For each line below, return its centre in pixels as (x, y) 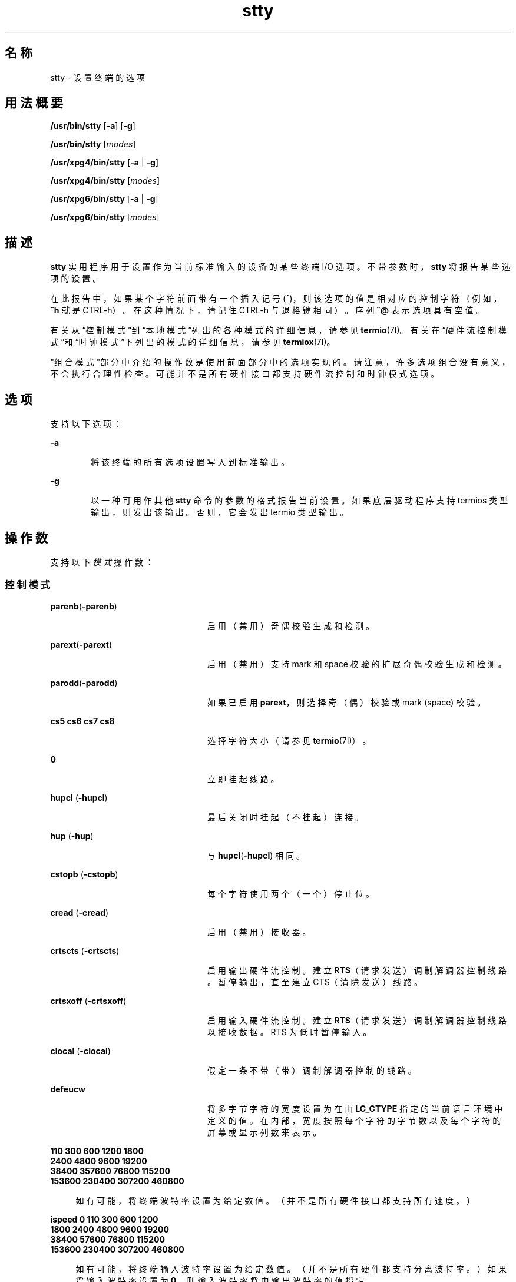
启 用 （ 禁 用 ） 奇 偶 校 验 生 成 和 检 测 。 (291, 625)
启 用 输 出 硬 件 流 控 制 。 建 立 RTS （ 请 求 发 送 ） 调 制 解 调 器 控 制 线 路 (357, 970)
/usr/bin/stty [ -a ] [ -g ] (93, 126)
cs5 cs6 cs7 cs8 (82, 721)
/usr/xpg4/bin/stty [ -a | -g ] (105, 163)
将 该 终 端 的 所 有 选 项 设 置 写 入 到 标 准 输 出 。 (190, 462)
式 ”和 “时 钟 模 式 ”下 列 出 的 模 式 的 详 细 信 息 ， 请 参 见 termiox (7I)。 (193, 342)
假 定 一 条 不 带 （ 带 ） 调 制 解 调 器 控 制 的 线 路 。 (312, 1070)
